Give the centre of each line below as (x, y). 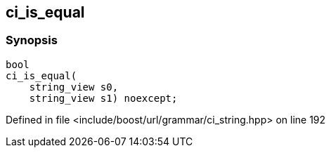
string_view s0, (74, 87)
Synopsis (32, 40)
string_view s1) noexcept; (103, 98)
